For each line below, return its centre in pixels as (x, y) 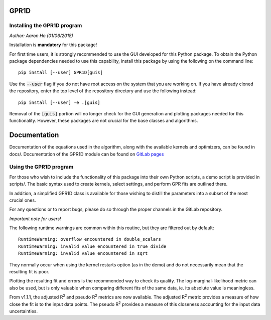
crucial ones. (23, 200)
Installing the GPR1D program (46, 26)
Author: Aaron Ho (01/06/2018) (41, 36)
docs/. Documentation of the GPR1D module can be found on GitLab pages (87, 154)
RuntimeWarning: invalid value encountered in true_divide (92, 246)
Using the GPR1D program (41, 167)
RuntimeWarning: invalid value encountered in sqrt (83, 254)
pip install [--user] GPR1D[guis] (60, 72)
